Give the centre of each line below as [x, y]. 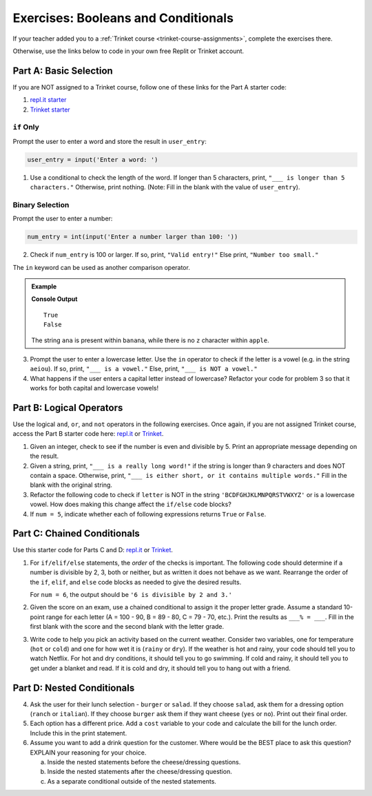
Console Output [54, 299]
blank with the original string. [71, 485]
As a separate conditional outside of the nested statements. [132, 781]
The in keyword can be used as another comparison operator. [102, 267]
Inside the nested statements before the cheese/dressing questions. [144, 762]
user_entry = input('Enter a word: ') [93, 159]
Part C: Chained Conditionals [76, 534]
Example [44, 286]
